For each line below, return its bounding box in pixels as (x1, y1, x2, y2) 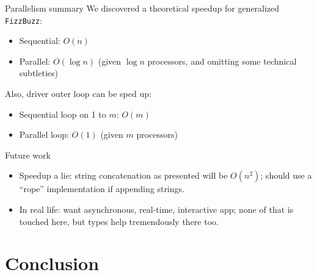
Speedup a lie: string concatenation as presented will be (19, 169, 228, 182)
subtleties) (19, 66, 58, 79)
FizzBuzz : (5, 13, 43, 26)
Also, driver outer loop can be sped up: (5, 87, 151, 100)
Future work (5, 148, 51, 161)
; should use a (260, 169, 312, 182)
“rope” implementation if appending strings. (19, 182, 184, 195)
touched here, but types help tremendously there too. (19, 215, 219, 227)
